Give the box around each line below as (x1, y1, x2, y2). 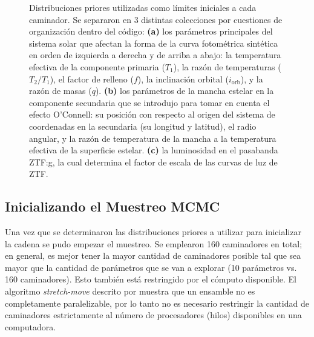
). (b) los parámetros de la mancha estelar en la (95, 84, 274, 97)
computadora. (5, 320, 56, 333)
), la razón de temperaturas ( (173, 60, 281, 73)
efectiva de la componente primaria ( (29, 60, 165, 73)
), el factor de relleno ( (50, 72, 134, 85)
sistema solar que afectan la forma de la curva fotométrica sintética (29, 36, 278, 49)
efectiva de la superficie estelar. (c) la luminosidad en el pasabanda (29, 144, 278, 156)
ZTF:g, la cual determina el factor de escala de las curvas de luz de (29, 155, 278, 168)
